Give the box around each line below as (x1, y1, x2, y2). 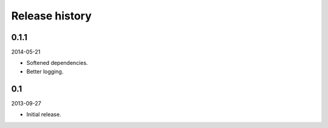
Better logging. (26, 67, 64, 75)
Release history (11, 9, 92, 22)
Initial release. (26, 111, 61, 118)
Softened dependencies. (26, 59, 88, 67)
